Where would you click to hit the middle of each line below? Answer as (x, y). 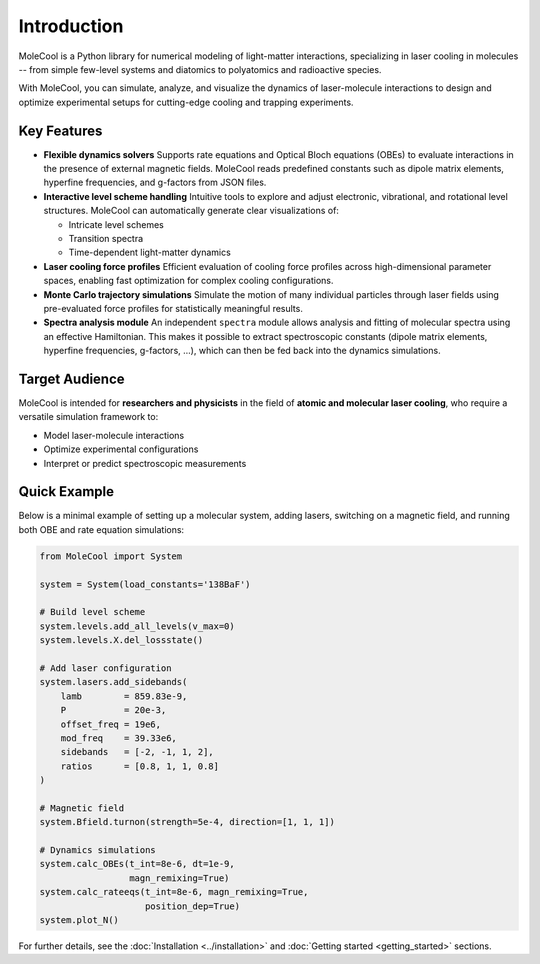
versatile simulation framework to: (88, 417)
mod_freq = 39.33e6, (118, 738)
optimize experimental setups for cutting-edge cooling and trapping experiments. (186, 102)
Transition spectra (106, 238)
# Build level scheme (92, 612)
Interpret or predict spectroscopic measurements (145, 463)
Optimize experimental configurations (121, 449)
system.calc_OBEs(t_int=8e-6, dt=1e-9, (137, 864)
